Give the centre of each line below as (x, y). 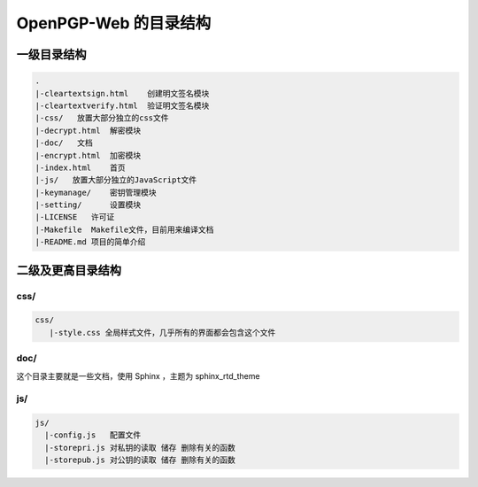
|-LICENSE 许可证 (75, 217)
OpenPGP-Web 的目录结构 (114, 23)
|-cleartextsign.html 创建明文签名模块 (122, 93)
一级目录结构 (51, 54)
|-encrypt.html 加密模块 (88, 155)
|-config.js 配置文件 (93, 435)
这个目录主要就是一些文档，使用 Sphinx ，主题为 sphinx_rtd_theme (138, 375)
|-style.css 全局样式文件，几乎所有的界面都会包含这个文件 (162, 332)
